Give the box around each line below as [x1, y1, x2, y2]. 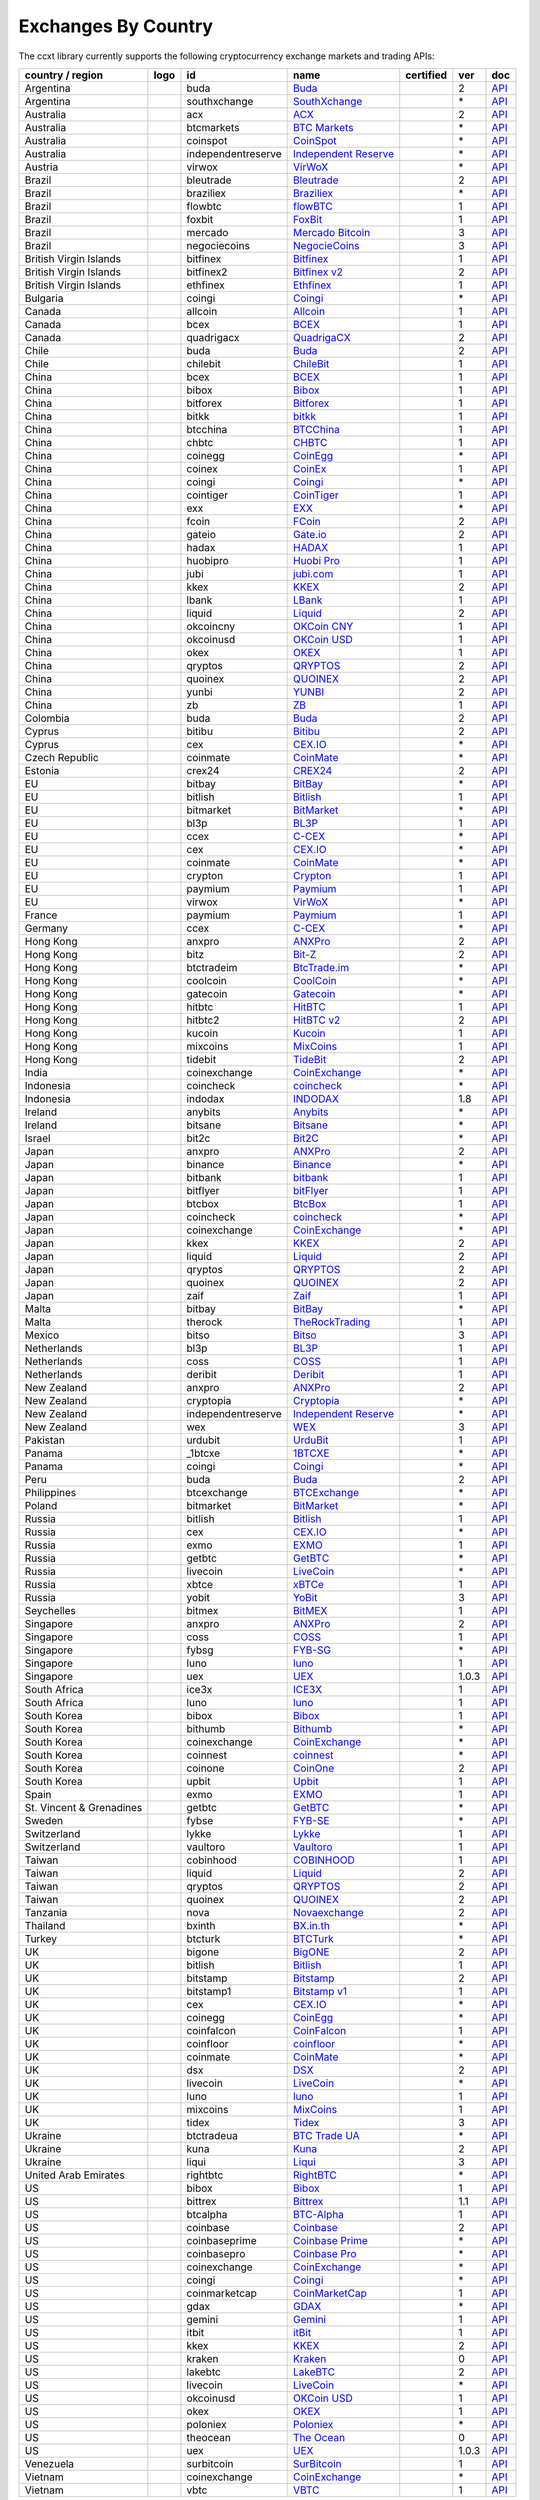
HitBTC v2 [293, 1013, 341, 1027]
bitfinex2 [186, 265, 228, 279]
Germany [24, 921, 69, 935]
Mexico [24, 1328, 60, 1342]
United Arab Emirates [24, 2168, 125, 2182]
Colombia [24, 711, 70, 725]
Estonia [24, 763, 60, 777]
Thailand [24, 1918, 66, 1932]
